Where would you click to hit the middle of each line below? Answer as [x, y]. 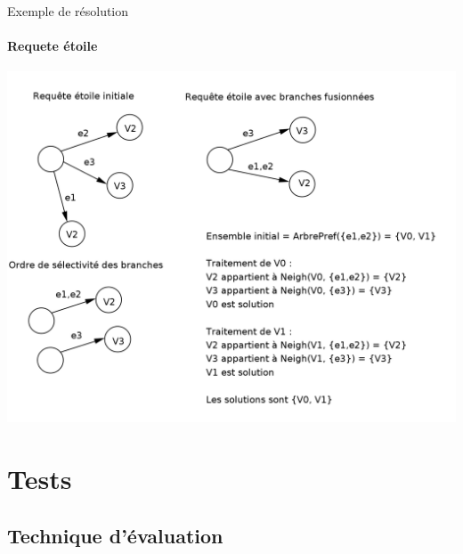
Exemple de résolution [68, 11]
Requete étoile [53, 46]
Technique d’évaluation [115, 535]
